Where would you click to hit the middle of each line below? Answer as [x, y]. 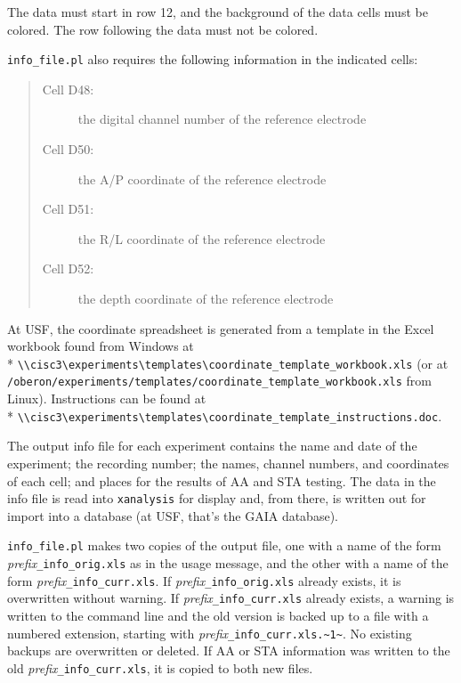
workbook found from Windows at [101, 346]
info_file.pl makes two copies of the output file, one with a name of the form [224, 545]
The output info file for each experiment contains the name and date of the [212, 446]
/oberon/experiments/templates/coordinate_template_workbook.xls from [219, 381]
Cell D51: [68, 209]
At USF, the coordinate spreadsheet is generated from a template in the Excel [221, 328]
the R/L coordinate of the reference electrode [202, 238]
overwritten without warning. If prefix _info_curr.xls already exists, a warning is [231, 598]
